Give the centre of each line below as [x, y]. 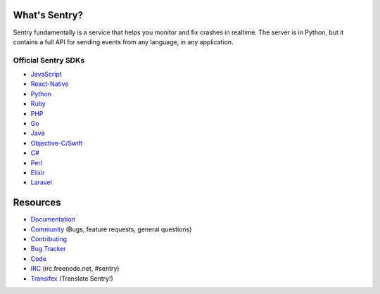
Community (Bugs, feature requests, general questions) [111, 229]
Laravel [41, 182]
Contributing [49, 239]
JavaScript [46, 75]
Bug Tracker [49, 249]
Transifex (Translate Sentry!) [72, 279]
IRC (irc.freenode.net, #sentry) [75, 269]
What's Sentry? [48, 15]
